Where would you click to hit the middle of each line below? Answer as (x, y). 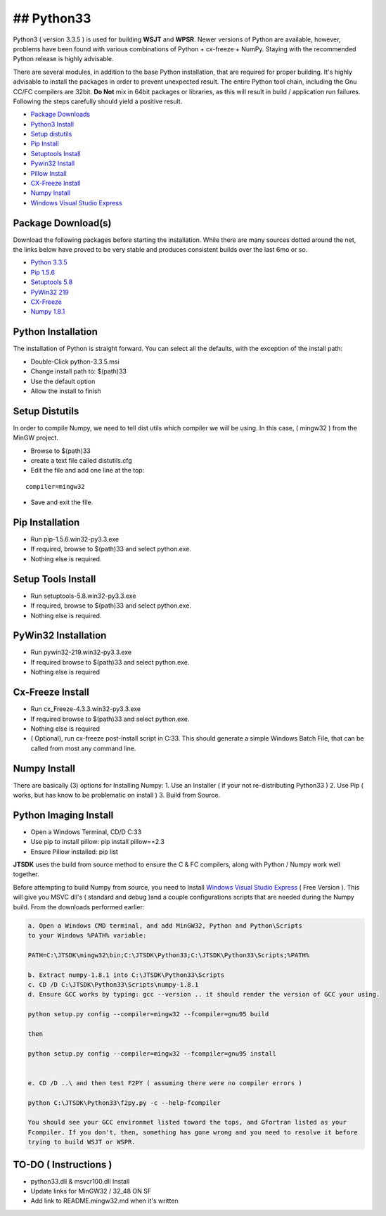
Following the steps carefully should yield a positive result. (98, 101)
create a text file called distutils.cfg (82, 460)
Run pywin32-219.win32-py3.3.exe (81, 652)
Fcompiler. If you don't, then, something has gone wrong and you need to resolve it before (193, 1132)
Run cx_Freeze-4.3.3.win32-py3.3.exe (86, 709)
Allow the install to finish (66, 391)
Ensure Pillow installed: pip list (75, 852)
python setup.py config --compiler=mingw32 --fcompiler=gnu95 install (152, 1054)
